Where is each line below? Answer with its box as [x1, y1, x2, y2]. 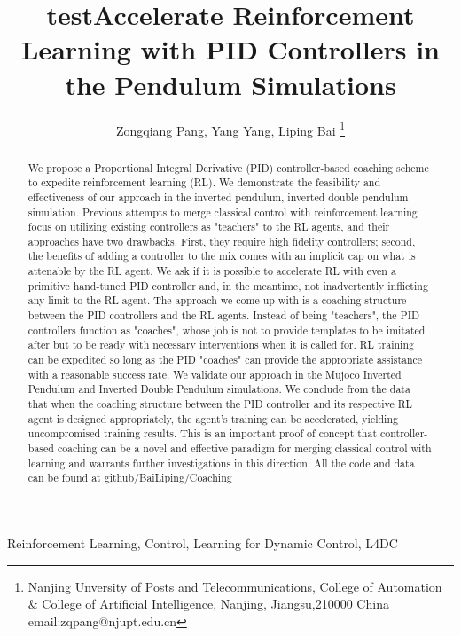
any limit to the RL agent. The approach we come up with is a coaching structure [27, 293, 407, 308]
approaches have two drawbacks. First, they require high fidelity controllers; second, [27, 233, 416, 248]
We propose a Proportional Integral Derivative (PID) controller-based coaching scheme [27, 160, 429, 175]
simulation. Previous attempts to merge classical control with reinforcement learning [27, 204, 418, 219]
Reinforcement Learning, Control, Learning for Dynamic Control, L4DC [7, 533, 398, 552]
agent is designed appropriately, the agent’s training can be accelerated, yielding [27, 411, 398, 426]
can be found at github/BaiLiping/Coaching [27, 470, 232, 485]
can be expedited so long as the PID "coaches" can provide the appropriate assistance [27, 352, 423, 367]
